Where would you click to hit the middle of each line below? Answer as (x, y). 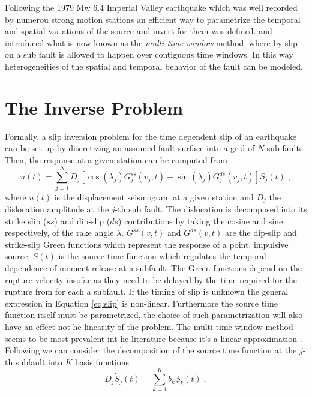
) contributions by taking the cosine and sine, (202, 220)
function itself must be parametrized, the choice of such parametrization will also (154, 315)
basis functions (102, 361)
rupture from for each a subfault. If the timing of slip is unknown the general (147, 291)
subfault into (39, 361)
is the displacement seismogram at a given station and (154, 196)
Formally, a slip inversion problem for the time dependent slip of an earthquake (151, 136)
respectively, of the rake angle (59, 232)
